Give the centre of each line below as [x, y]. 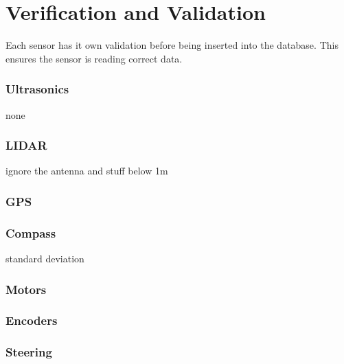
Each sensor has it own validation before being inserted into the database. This [172, 45]
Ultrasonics [37, 89]
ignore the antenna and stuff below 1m [87, 171]
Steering [29, 352]
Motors [26, 289]
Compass [31, 232]
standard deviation [45, 258]
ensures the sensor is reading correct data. [94, 58]
